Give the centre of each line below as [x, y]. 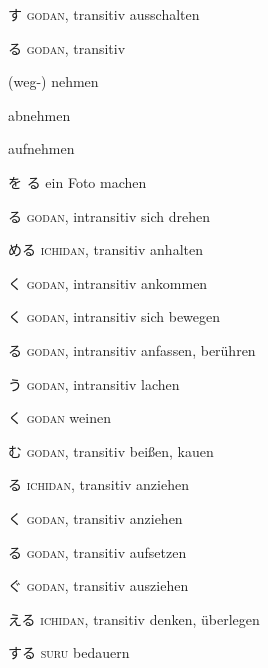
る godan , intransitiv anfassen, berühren [132, 349]
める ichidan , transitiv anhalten [105, 249]
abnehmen [39, 114]
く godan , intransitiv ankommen [108, 282]
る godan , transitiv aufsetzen [97, 551]
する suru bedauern [69, 652]
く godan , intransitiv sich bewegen [114, 316]
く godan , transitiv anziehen [95, 517]
